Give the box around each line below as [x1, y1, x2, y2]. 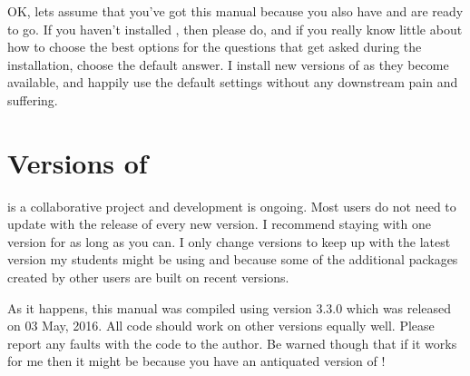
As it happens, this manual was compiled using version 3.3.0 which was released [7, 298, 452, 317]
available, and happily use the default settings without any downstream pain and [7, 73, 458, 92]
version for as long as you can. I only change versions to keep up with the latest [7, 232, 451, 251]
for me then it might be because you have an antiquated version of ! [7, 351, 386, 371]
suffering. [7, 90, 58, 109]
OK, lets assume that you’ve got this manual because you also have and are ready [7, 2, 464, 20]
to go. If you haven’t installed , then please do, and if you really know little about [7, 19, 463, 38]
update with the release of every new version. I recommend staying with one [7, 214, 432, 233]
